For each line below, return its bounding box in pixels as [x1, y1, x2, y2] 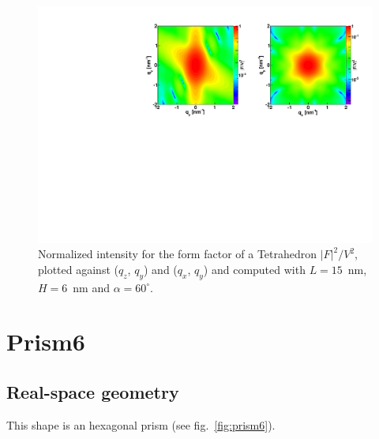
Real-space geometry [6, 380, 179, 403]
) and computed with [203, 261, 306, 277]
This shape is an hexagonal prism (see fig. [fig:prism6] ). [6, 416, 276, 433]
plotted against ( [38, 261, 118, 277]
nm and [73, 279, 110, 295]
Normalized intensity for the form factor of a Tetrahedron [38, 246, 317, 262]
